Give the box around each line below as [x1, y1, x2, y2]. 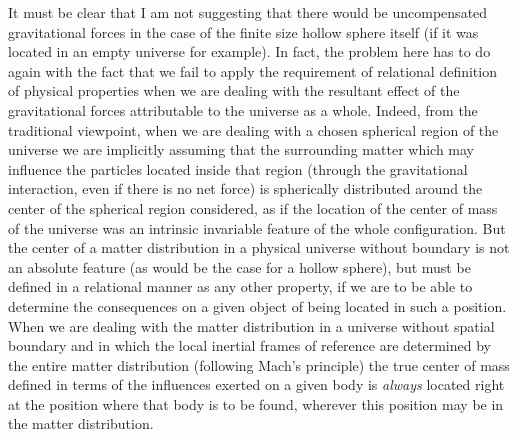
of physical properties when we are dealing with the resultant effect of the [8, 80, 460, 101]
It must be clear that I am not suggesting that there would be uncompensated [8, 2, 488, 22]
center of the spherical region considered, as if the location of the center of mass [8, 197, 498, 218]
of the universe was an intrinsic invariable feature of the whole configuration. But [8, 217, 506, 238]
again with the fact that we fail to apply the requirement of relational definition [8, 60, 497, 81]
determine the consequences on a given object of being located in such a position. [8, 295, 507, 316]
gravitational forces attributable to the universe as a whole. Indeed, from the [8, 99, 478, 120]
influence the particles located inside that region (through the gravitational [8, 158, 468, 179]
